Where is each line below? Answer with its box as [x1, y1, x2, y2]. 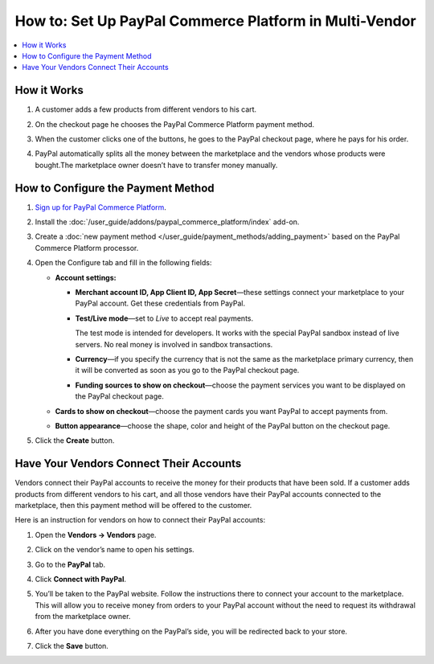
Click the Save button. [35, 641, 108, 650]
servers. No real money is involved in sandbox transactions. [75, 339, 273, 349]
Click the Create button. [35, 436, 115, 445]
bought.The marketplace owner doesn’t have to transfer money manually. [35, 160, 278, 170]
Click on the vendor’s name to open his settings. [35, 545, 194, 555]
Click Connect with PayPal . [35, 574, 127, 584]
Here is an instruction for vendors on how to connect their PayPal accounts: [14, 515, 265, 525]
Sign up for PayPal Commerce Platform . [35, 202, 166, 212]
